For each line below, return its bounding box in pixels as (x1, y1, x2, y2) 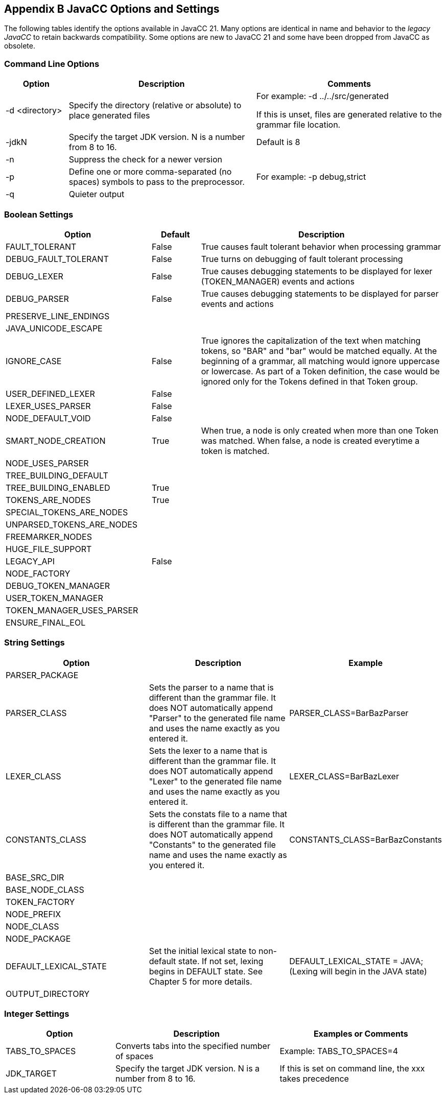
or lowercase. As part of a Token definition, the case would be (201, 366, 440, 376)
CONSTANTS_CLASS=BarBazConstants (289, 834, 442, 845)
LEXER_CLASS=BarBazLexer (289, 771, 399, 781)
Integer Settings (4, 1009, 69, 1019)
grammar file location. (256, 120, 341, 130)
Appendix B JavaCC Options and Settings (4, 3, 220, 15)
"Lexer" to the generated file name (149, 776, 282, 786)
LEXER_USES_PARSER (6, 400, 91, 411)
